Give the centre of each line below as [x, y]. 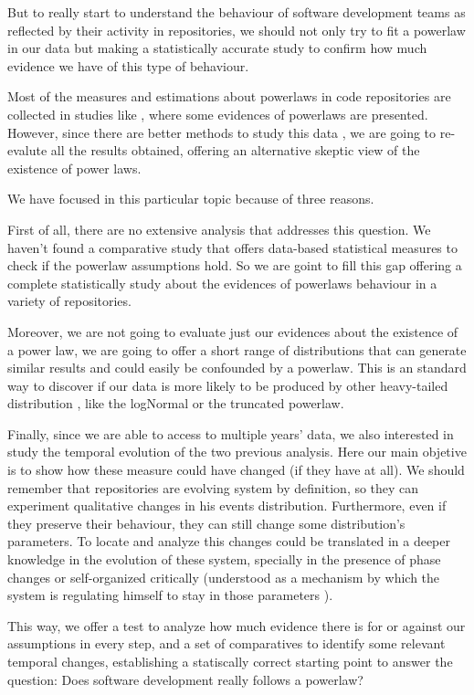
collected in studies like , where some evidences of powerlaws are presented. [218, 114]
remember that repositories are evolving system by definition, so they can [213, 487]
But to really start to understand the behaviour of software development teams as [237, 12]
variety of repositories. [69, 301]
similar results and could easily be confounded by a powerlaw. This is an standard [237, 368]
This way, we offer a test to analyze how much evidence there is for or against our [237, 625]
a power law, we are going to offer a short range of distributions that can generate [237, 349]
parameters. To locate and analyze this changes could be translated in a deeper [229, 541]
